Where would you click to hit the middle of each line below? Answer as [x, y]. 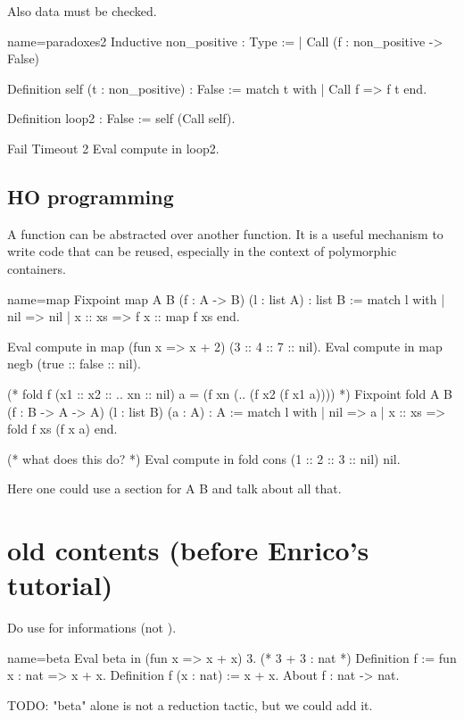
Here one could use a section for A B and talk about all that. [174, 488]
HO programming [91, 196]
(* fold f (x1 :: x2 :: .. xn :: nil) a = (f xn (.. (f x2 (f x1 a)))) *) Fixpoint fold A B [230, 393]
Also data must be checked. [82, 11]
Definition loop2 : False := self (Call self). [121, 118]
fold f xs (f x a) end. [62, 429]
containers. [37, 268]
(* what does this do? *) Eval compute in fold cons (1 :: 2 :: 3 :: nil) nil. [204, 458]
